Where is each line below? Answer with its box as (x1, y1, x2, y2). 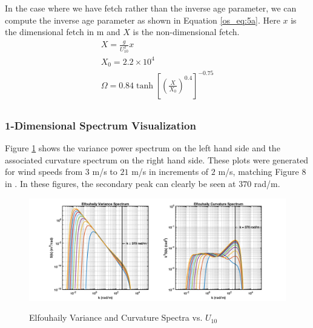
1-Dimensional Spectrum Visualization (5, 117, 196, 133)
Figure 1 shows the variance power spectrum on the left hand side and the (5, 142, 280, 154)
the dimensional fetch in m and (5, 25, 120, 38)
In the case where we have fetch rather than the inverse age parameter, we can (5, 2, 297, 14)
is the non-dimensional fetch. (133, 25, 240, 38)
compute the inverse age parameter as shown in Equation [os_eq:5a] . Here (5, 13, 280, 26)
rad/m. (254, 177, 280, 189)
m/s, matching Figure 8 (218, 165, 306, 178)
